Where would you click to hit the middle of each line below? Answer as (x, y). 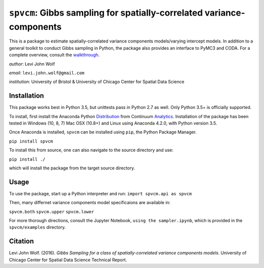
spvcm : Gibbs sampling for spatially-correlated (106, 13)
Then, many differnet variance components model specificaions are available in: (90, 203)
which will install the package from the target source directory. (72, 168)
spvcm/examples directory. (37, 227)
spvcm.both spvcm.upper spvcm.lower (52, 212)
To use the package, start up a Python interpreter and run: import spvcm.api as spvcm (100, 193)
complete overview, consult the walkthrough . (54, 55)
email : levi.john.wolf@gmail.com (47, 73)
